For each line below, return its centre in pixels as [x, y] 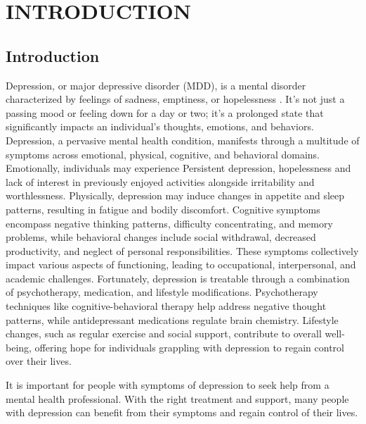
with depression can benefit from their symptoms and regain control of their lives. [182, 412]
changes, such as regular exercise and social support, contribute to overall [164, 333]
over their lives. [39, 361]
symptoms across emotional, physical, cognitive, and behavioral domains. [163, 154]
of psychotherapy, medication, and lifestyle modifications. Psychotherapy [162, 292]
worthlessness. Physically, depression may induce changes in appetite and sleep [175, 195]
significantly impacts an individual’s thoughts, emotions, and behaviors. [160, 126]
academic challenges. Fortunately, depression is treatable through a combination [178, 278]
